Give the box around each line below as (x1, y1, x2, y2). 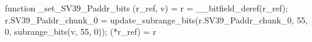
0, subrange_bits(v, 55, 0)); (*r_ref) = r (5, 25, 156, 38)
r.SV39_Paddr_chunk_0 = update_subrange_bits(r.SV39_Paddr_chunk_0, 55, (5, 13, 308, 26)
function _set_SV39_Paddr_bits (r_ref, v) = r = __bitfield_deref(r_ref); (5, 2, 288, 14)
